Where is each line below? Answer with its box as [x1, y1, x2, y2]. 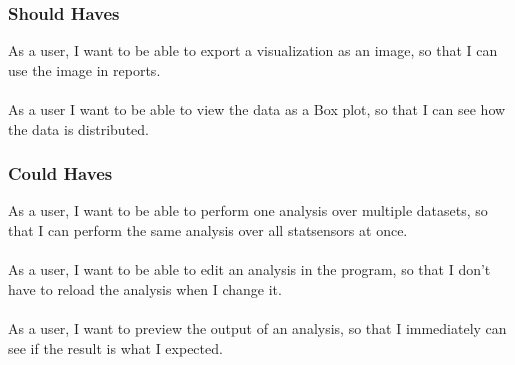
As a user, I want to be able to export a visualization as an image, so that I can [8, 40, 498, 61]
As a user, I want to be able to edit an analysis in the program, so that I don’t [8, 259, 491, 280]
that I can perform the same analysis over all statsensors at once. [8, 220, 408, 240]
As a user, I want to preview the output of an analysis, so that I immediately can [8, 317, 507, 338]
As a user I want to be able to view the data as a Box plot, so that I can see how [8, 99, 506, 119]
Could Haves [8, 161, 113, 186]
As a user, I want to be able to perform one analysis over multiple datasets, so [8, 200, 488, 221]
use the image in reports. [8, 59, 161, 80]
